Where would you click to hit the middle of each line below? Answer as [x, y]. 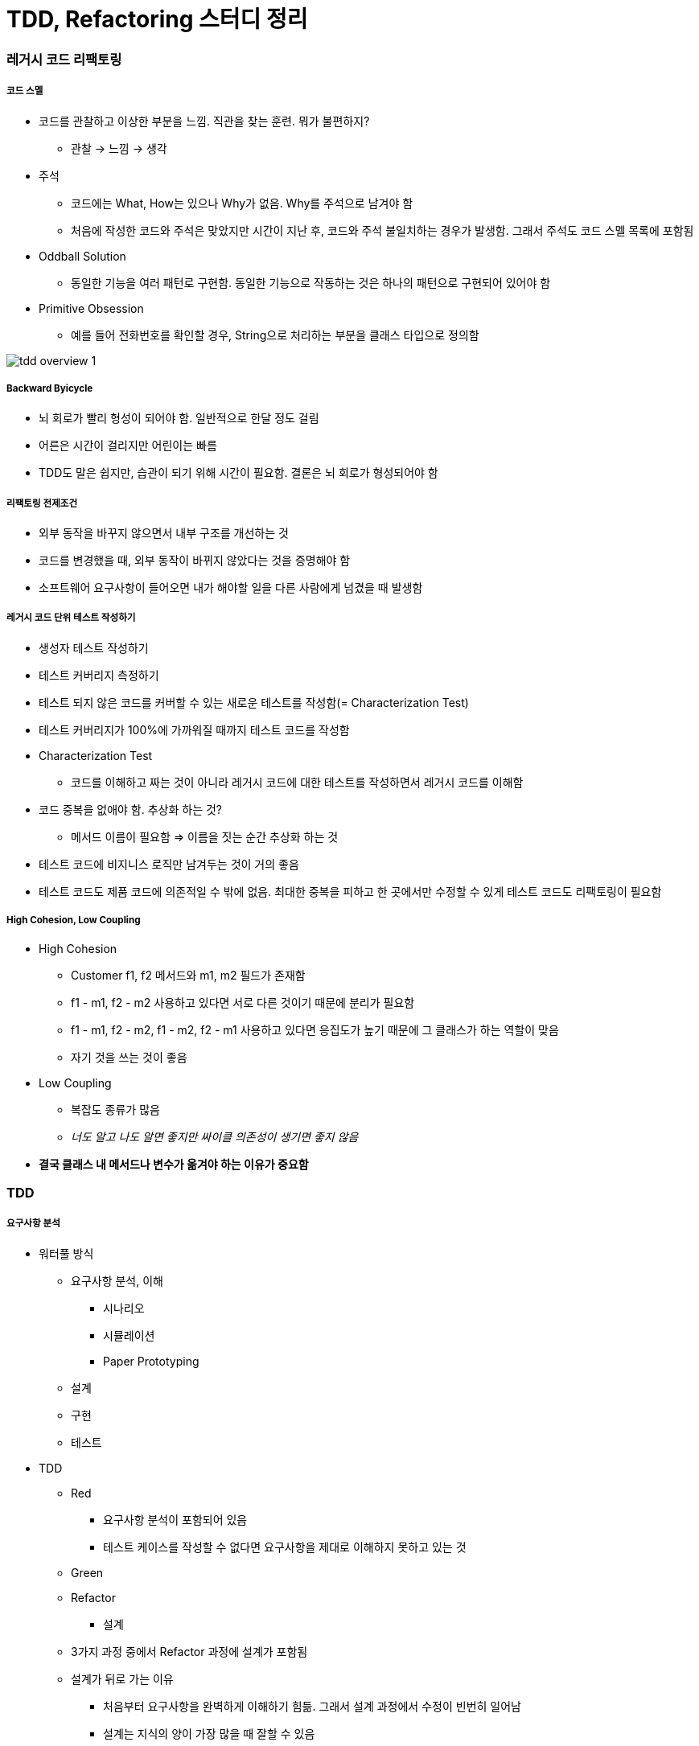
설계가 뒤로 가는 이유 [122, 1678]
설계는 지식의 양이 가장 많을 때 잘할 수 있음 [209, 1733]
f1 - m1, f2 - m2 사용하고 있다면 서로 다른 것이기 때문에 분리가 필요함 [243, 1002]
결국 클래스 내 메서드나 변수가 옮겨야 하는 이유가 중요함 [174, 1164]
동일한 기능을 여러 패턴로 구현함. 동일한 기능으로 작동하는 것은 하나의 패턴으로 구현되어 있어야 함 [311, 282]
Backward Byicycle [50, 388]
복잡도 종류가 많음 [115, 1109]
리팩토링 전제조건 [42, 503]
